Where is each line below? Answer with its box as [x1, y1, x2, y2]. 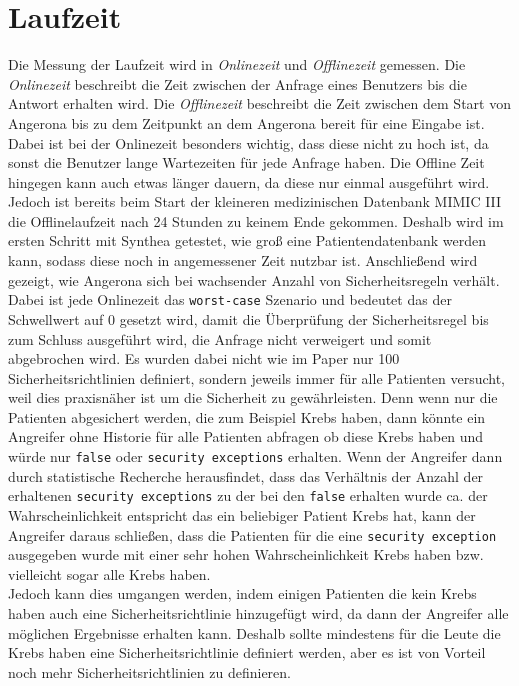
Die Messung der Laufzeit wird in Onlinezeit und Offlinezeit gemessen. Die [8, 54, 466, 75]
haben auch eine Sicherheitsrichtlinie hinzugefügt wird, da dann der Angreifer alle [8, 603, 509, 623]
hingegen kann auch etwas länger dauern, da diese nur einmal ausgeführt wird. [8, 171, 490, 192]
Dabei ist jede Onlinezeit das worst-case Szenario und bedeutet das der [8, 289, 452, 310]
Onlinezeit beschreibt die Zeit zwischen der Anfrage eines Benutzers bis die [8, 73, 467, 94]
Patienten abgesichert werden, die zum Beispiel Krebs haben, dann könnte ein [8, 406, 486, 427]
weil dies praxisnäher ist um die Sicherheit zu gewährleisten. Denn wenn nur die [8, 387, 498, 408]
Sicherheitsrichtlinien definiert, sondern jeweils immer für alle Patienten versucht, [8, 367, 506, 388]
